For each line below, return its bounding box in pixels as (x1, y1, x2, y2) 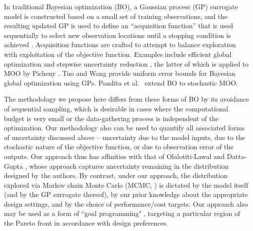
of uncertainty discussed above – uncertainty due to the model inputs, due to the (4, 132, 245, 142)
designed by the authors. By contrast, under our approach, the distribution (4, 170, 228, 180)
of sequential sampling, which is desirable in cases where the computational (4, 103, 228, 113)
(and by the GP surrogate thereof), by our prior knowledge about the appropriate (4, 189, 248, 199)
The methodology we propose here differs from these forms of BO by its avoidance (4, 94, 249, 104)
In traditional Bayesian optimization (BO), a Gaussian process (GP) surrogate (4, 1, 238, 11)
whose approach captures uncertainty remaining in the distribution (29, 160, 229, 171)
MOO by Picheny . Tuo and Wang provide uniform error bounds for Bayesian (4, 68, 236, 78)
